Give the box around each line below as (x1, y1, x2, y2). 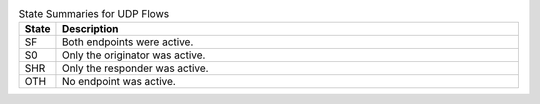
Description (61, 22, 119, 36)
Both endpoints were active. (61, 35, 194, 49)
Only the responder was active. (61, 61, 209, 75)
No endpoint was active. (61, 75, 177, 89)
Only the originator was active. (61, 48, 206, 62)
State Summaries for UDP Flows (18, 7, 170, 21)
